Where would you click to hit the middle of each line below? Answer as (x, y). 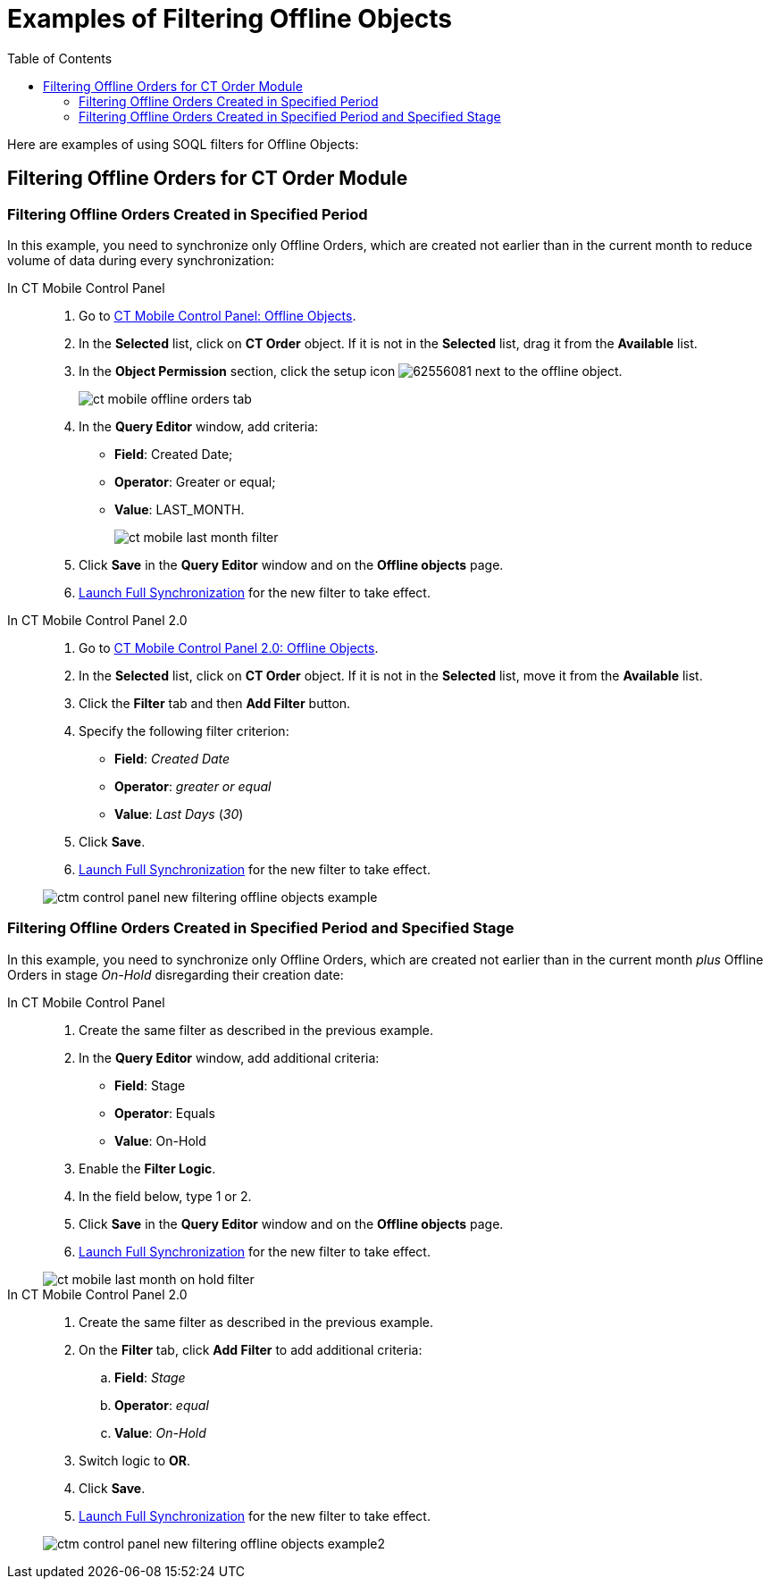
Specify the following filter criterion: (184, 730)
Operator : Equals (165, 1113)
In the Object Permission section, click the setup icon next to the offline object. (351, 371)
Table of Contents (60, 58)
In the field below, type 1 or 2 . (165, 1196)
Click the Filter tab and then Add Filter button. (215, 703)
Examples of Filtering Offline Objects (230, 19)
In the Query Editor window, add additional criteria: (229, 1057)
